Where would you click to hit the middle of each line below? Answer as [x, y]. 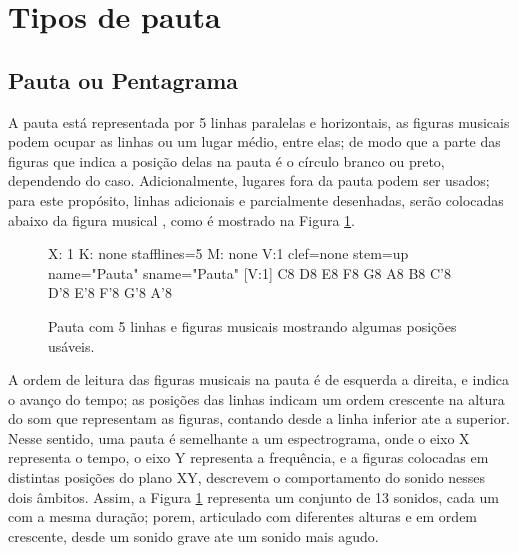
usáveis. [71, 345]
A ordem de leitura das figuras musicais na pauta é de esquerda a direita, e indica [259, 379]
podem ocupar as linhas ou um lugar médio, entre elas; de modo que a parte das [254, 141]
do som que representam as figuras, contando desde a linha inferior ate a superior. [259, 418]
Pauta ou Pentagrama [123, 79]
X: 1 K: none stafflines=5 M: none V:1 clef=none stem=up [228, 253]
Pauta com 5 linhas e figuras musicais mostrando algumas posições [252, 325]
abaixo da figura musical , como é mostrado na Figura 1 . [181, 219]
